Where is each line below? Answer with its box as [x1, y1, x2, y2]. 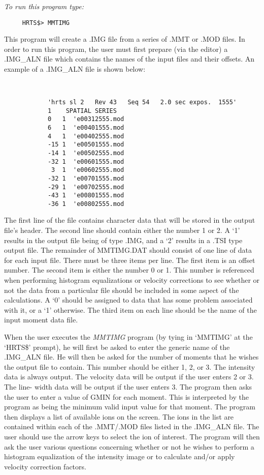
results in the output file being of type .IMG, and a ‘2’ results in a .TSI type [4, 234, 243, 245]
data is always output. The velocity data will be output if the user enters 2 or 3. [4, 371, 254, 382]
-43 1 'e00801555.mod [47, 192, 124, 199]
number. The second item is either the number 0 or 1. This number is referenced [4, 264, 254, 275]
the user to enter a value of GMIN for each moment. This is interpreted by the [4, 391, 249, 402]
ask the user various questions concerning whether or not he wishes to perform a [4, 441, 254, 452]
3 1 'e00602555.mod [51, 166, 124, 174]
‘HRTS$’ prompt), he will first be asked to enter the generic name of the [4, 341, 230, 352]
